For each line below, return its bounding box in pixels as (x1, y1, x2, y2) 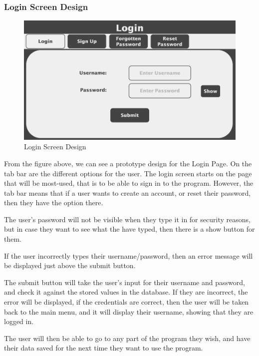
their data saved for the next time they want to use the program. (4, 343, 203, 353)
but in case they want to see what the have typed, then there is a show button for (4, 224, 255, 234)
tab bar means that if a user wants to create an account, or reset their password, (4, 187, 251, 198)
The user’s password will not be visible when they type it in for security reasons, (4, 214, 251, 224)
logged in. (4, 316, 34, 327)
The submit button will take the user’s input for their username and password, (4, 277, 245, 287)
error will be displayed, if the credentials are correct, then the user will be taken (4, 297, 249, 307)
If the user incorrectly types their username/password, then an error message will (4, 250, 253, 261)
